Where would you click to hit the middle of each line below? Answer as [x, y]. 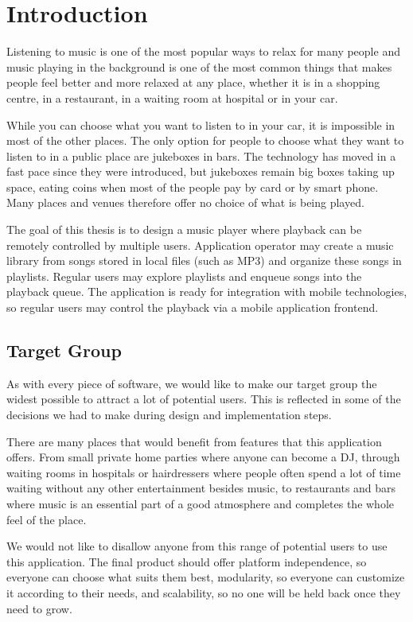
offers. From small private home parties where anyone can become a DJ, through [203, 457]
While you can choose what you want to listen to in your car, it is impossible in [201, 124]
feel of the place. [47, 519]
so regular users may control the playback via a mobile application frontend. [193, 307]
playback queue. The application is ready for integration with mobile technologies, [207, 292]
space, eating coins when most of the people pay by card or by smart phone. [193, 187]
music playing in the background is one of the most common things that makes [199, 66]
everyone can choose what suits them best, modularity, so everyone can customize [206, 577]
